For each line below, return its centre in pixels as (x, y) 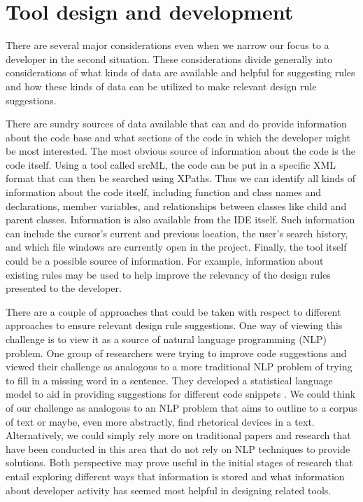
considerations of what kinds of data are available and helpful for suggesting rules (180, 72)
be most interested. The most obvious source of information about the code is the (180, 151)
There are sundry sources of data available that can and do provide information (176, 124)
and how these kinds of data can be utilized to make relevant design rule (161, 86)
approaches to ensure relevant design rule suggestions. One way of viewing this (174, 325)
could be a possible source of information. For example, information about (165, 261)
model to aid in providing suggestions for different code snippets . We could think (181, 394)
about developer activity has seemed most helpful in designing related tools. (169, 490)
